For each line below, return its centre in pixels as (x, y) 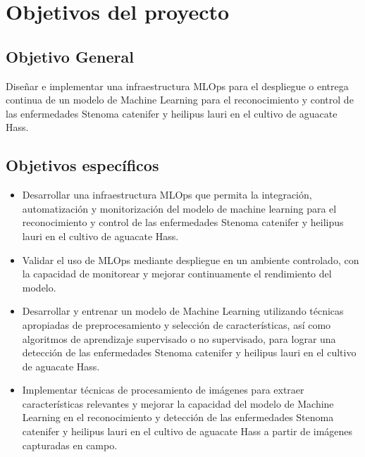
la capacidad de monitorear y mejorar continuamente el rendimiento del (177, 274)
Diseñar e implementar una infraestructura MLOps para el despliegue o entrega (177, 86)
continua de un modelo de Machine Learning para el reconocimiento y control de (180, 100)
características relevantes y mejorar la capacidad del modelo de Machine (178, 403)
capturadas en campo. (70, 445)
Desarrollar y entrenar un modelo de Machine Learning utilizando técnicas (183, 311)
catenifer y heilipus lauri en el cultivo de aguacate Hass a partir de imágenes (187, 431)
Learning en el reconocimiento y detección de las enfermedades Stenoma (178, 417)
